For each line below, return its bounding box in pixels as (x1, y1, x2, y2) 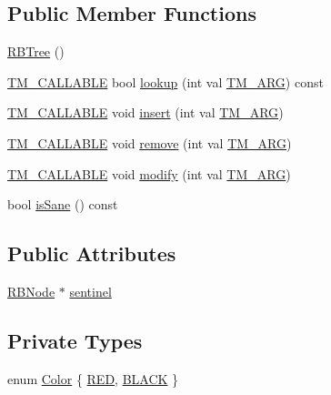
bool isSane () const (7, 195, 118, 214)
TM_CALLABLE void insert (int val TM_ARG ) (7, 103, 284, 122)
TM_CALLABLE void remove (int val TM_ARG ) (7, 133, 292, 152)
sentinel (69, 281, 112, 300)
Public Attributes (7, 239, 176, 268)
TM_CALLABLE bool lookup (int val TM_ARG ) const (7, 72, 324, 91)
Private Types (7, 326, 143, 354)
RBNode (7, 281, 55, 300)
